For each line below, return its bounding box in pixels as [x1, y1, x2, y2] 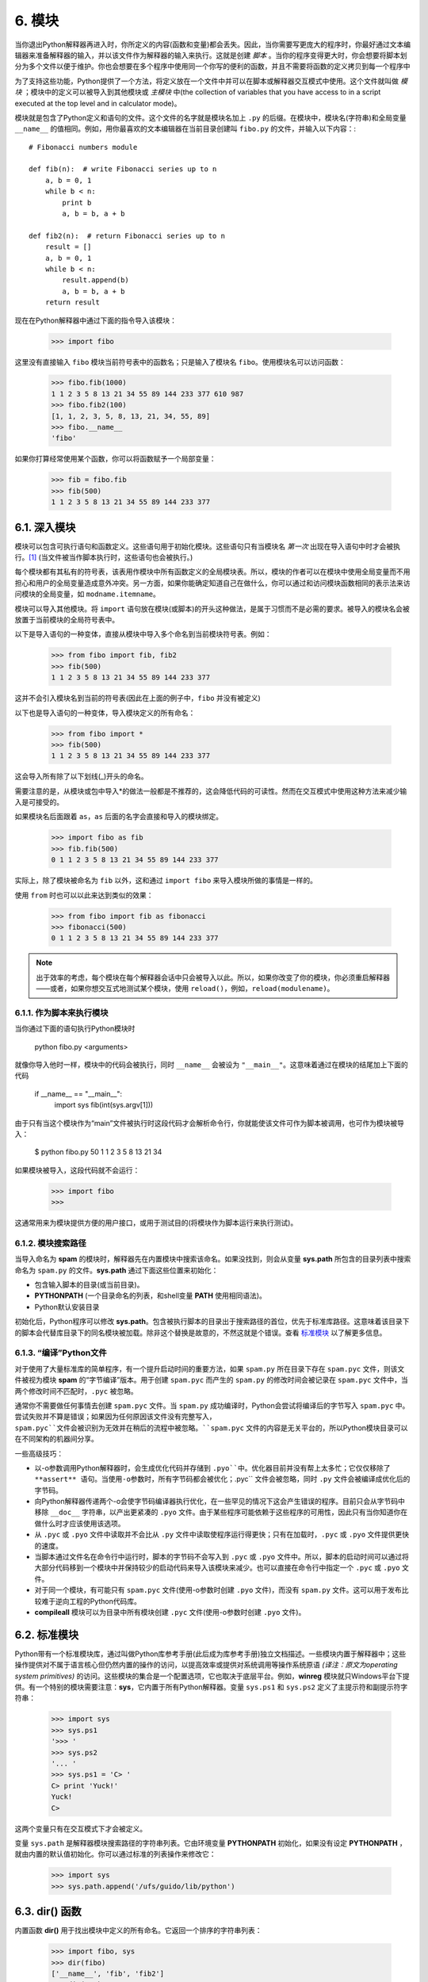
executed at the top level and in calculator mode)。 [14, 98, 182, 108]
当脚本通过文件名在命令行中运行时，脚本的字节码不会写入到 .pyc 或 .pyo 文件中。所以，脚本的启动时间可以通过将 [34, 1552, 410, 1562]
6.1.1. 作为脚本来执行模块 [14, 1007, 109, 1018]
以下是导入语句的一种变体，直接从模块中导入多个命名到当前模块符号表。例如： [14, 629, 272, 639]
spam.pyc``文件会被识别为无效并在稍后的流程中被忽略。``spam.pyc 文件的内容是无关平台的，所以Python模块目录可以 [14, 1423, 408, 1433]
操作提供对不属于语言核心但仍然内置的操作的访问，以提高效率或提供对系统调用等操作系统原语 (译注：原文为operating [14, 1660, 398, 1670]
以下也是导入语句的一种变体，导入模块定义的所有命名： [14, 708, 196, 717]
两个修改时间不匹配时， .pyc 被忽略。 [14, 1386, 138, 1395]
